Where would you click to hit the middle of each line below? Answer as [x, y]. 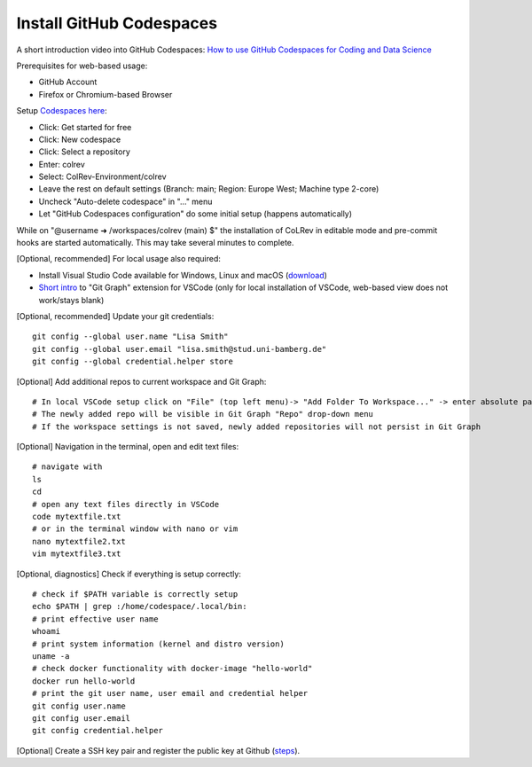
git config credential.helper [98, 731]
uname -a [51, 656]
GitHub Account [68, 82]
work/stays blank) [71, 300]
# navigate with [67, 467]
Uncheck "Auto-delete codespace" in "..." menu [125, 201]
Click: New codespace [80, 139]
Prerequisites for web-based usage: [82, 66]
